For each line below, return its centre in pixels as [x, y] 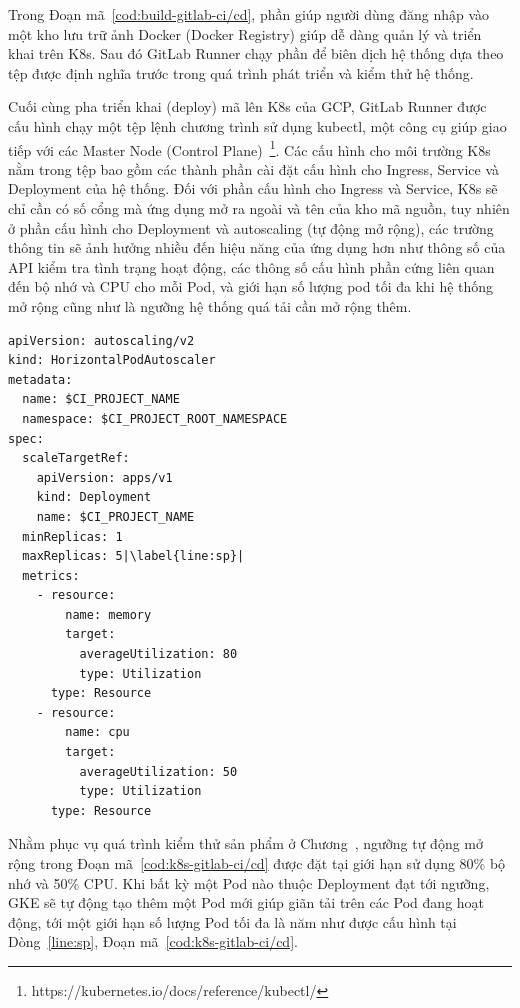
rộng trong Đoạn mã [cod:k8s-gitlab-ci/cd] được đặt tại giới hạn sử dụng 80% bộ [257, 863]
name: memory [108, 614]
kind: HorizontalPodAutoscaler [112, 360]
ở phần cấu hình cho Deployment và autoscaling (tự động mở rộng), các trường [251, 227]
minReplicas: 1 [72, 536]
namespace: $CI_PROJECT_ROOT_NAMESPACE [155, 418]
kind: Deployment [94, 497]
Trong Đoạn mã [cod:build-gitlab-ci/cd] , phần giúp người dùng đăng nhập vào [249, 14]
